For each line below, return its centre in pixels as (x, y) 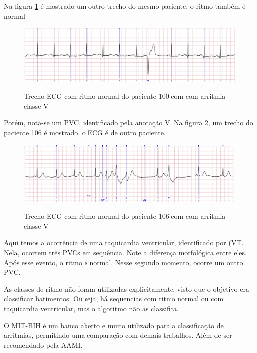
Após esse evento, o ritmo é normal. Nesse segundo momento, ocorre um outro (124, 262)
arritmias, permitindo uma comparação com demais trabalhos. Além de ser (118, 335)
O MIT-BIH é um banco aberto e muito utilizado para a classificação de (114, 325)
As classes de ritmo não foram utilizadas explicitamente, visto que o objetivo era (127, 288)
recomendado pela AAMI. (43, 344)
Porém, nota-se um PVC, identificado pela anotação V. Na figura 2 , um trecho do (128, 122)
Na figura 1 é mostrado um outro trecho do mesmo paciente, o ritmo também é (125, 6)
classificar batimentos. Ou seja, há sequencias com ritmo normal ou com (114, 298)
